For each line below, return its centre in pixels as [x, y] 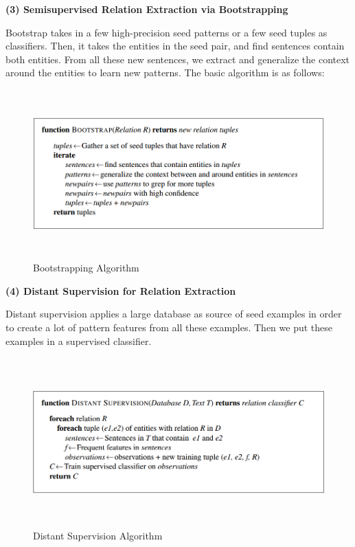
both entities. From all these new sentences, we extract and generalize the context [178, 59]
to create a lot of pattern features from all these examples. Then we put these [169, 327]
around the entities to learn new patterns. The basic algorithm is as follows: [165, 72]
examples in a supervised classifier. [79, 341]
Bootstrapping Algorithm [86, 268]
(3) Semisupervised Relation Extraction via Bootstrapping [147, 9]
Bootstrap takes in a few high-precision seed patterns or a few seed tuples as [167, 32]
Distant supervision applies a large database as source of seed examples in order [174, 314]
